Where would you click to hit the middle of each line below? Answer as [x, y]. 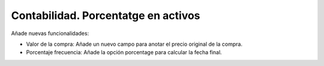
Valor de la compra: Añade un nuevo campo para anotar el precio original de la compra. [134, 44]
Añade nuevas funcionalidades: [50, 33]
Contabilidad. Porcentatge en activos [106, 15]
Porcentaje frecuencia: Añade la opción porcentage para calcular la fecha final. [124, 52]
